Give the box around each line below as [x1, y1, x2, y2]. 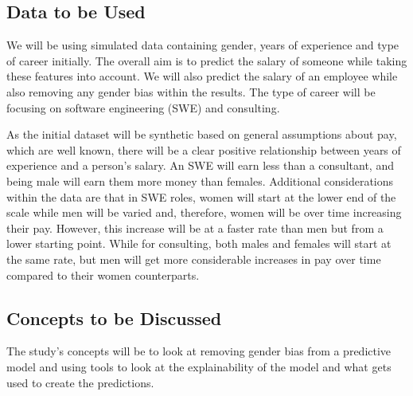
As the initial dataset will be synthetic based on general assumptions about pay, [6, 126, 397, 143]
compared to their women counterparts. [6, 266, 200, 283]
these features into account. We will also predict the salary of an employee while [6, 68, 398, 84]
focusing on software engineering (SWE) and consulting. [6, 99, 280, 116]
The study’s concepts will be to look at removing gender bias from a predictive [6, 343, 392, 359]
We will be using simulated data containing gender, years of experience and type [6, 37, 399, 53]
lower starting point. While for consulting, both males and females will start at [6, 235, 392, 252]
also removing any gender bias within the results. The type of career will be [6, 83, 376, 100]
